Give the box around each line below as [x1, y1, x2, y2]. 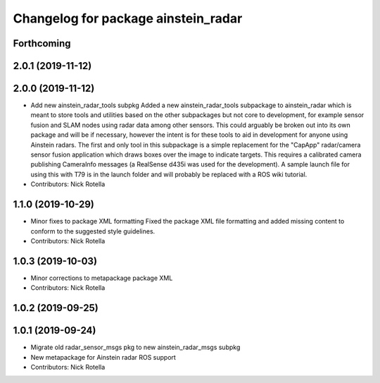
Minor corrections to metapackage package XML [30, 274, 173, 282]
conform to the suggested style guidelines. [30, 226, 156, 236]
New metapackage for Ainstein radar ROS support [30, 353, 176, 361]
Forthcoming [13, 37, 71, 49]
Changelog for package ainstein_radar [13, 11, 243, 26]
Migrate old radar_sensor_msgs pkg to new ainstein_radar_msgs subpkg [30, 343, 241, 352]
